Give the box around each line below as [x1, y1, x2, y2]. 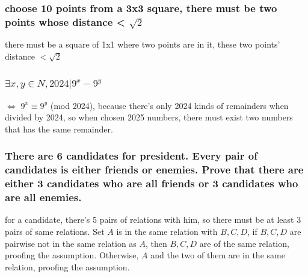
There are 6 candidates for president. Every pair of [5, 148, 257, 163]
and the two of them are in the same [150, 249, 285, 261]
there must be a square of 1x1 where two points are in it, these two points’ [5, 38, 280, 51]
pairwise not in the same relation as [5, 237, 137, 249]
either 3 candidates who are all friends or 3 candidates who [5, 176, 298, 191]
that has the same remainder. [5, 122, 113, 135]
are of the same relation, [199, 237, 289, 249]
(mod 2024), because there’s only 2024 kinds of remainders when [50, 99, 289, 111]
